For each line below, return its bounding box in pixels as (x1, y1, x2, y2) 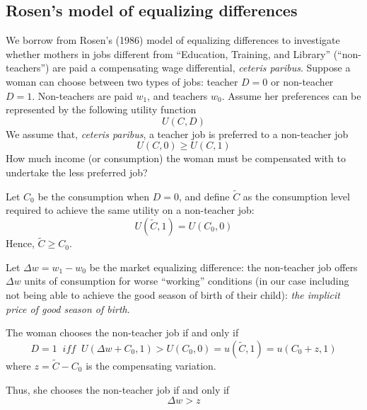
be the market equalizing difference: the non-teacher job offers (89, 259, 358, 274)
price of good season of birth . (6, 301, 130, 316)
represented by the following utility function (6, 102, 197, 117)
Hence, (6, 236, 35, 251)
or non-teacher (271, 74, 334, 89)
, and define (178, 188, 230, 203)
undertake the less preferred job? (6, 164, 148, 179)
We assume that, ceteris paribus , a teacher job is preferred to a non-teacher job (6, 126, 349, 141)
